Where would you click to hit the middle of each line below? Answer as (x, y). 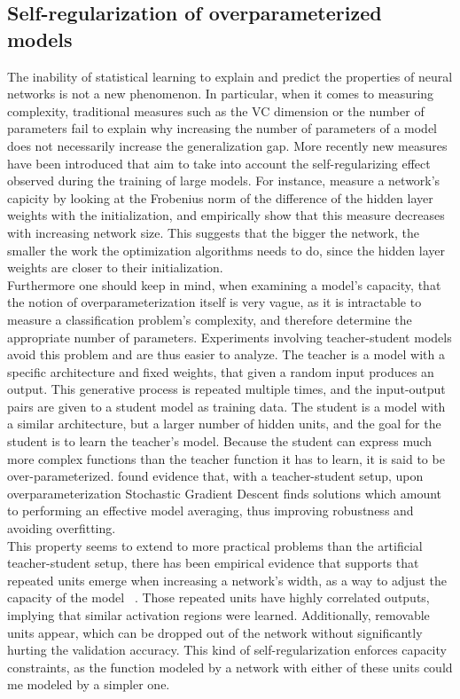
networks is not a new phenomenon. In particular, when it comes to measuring (221, 94)
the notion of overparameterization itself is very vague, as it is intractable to (214, 302)
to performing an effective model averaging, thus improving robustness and (211, 511)
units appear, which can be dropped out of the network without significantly (215, 632)
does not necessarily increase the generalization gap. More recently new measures (227, 145)
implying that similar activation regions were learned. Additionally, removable (218, 615)
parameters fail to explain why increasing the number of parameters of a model (222, 128)
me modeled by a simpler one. (89, 684)
